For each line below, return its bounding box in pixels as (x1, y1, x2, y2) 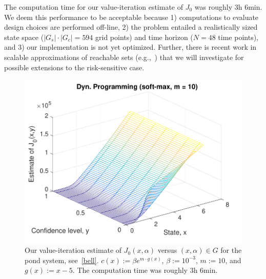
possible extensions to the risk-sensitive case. (4, 62, 145, 72)
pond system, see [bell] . (25, 254, 99, 265)
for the (220, 245, 242, 255)
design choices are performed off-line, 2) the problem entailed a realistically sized (4, 22, 258, 32)
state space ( (4, 31, 44, 42)
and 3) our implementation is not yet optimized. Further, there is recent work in (4, 42, 257, 52)
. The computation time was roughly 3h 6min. (72, 265, 218, 275)
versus (157, 245, 177, 255)
